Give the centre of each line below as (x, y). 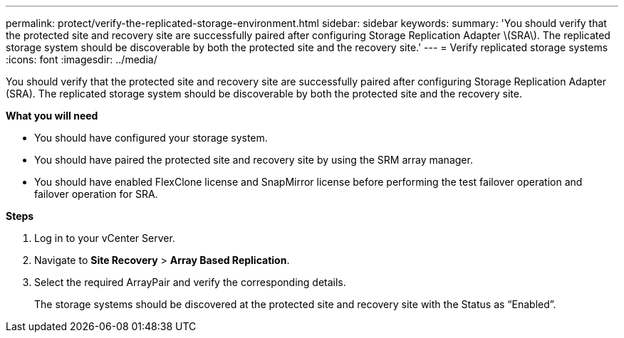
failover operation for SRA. (96, 194)
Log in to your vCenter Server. (105, 238)
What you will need (52, 116)
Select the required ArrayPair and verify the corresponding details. (190, 282)
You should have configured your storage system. (151, 138)
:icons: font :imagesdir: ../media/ (82, 59)
